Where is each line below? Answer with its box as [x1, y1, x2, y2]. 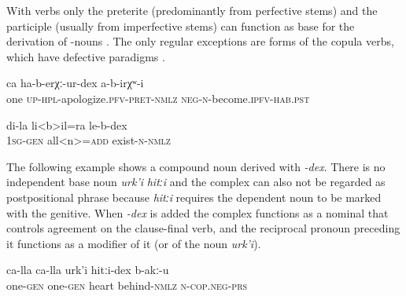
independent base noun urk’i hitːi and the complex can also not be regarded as [6, 174, 386, 190]
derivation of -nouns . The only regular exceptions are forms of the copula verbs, [6, 33, 394, 49]
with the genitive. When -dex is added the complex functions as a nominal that [6, 204, 389, 221]
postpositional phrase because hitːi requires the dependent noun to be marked [6, 188, 382, 205]
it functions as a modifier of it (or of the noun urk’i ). [6, 235, 261, 251]
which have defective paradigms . [6, 48, 165, 64]
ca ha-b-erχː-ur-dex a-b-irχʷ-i [6, 75, 144, 91]
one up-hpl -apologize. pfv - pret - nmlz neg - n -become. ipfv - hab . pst [6, 90, 310, 106]
